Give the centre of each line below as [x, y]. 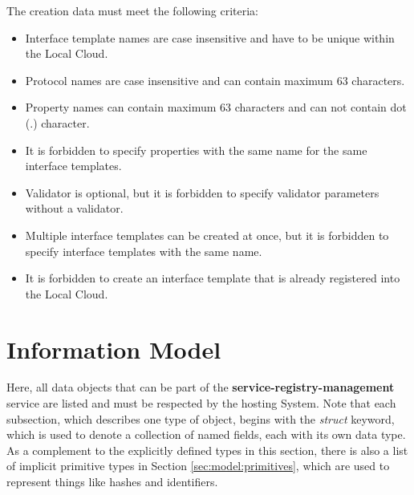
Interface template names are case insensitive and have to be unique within [210, 37]
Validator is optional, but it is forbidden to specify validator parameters [202, 192]
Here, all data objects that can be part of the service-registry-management [201, 387]
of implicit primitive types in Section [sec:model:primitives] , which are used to [198, 466]
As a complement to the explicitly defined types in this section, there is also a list [207, 450]
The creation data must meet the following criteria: [133, 10]
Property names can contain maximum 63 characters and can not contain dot [216, 107]
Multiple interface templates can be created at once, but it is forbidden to [207, 235]
